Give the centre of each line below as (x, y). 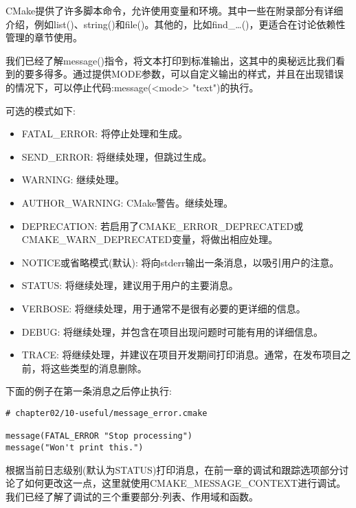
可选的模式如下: (41, 110)
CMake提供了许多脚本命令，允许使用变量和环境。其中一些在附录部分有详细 (175, 10)
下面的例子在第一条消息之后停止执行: (89, 391)
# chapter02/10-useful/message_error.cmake (107, 413)
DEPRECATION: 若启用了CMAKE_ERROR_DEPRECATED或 (163, 226)
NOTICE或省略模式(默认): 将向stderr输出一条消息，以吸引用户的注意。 (180, 262)
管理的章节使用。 (44, 37)
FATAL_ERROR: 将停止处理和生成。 (104, 134)
